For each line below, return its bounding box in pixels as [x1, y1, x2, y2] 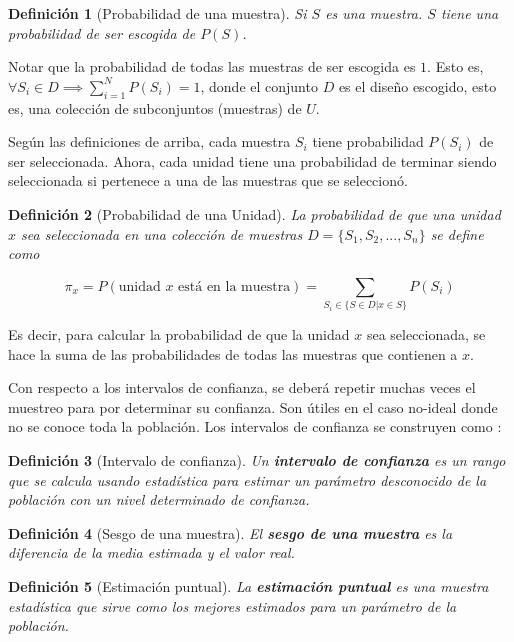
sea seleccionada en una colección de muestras [21, 223, 303, 244]
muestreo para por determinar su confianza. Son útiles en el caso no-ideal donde [8, 396, 498, 417]
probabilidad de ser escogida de [8, 22, 196, 43]
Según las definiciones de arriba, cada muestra [8, 131, 291, 152]
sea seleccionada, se [366, 324, 486, 345]
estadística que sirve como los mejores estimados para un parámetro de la [8, 595, 457, 616]
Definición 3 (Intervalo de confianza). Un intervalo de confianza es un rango [8, 450, 506, 471]
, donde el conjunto [200, 75, 318, 96]
